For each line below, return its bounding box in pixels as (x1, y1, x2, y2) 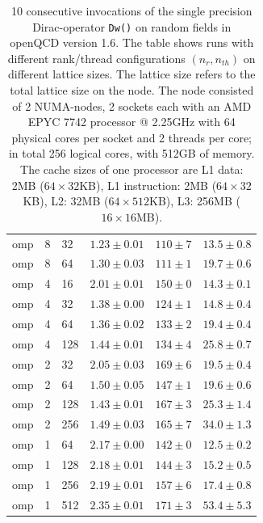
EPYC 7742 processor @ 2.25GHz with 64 (27, 113, 236, 130)
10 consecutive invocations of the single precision (10, 2, 253, 19)
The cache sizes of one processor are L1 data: (20, 161, 244, 177)
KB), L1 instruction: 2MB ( (79, 176, 217, 193)
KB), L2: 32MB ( (23, 192, 109, 209)
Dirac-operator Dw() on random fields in (32, 18, 232, 35)
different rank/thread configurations (7, 49, 186, 66)
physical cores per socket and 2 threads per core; (11, 129, 253, 146)
